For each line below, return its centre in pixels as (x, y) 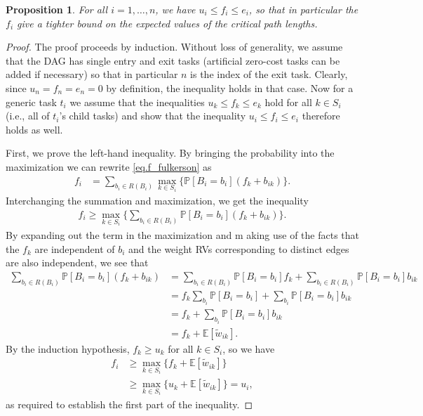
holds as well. (34, 129)
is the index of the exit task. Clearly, (269, 74)
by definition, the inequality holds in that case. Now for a (230, 87)
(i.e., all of (28, 116)
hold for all (288, 102)
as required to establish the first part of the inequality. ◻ (129, 404)
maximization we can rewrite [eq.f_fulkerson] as (109, 166)
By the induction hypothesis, (68, 348)
